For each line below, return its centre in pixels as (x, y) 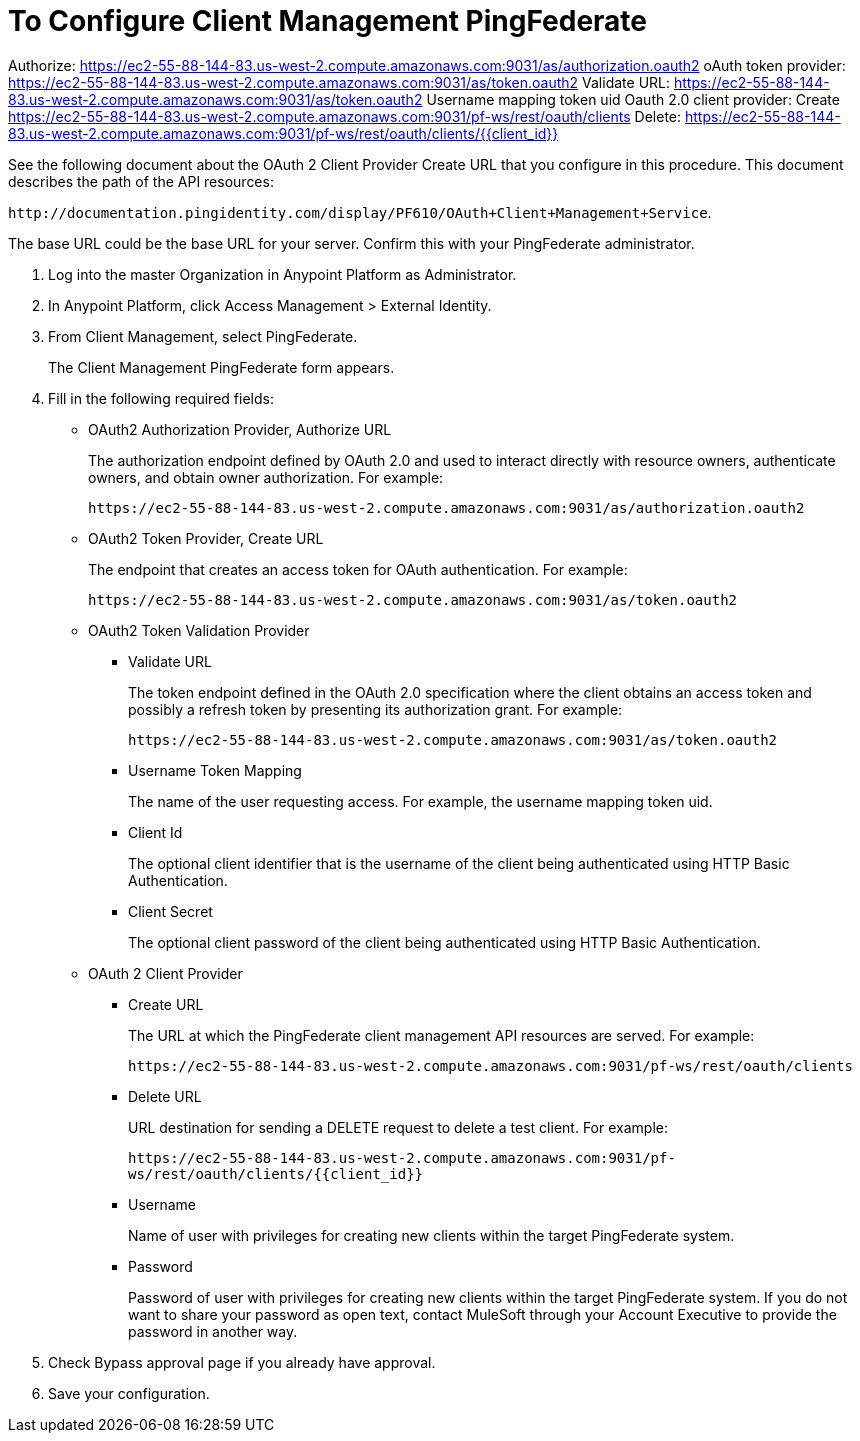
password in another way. (213, 1331)
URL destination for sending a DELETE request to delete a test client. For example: (398, 1127)
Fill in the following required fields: (161, 398)
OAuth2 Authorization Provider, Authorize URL (240, 429)
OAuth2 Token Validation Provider (199, 630)
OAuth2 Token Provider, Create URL (206, 538)
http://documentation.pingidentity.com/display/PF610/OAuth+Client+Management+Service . (360, 212)
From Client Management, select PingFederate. (203, 336)
